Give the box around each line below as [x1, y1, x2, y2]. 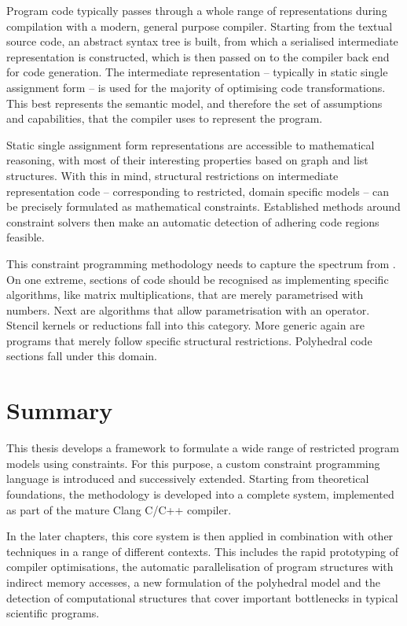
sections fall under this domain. [6, 348, 158, 364]
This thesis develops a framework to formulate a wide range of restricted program [6, 440, 399, 456]
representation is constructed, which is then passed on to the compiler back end [6, 48, 390, 64]
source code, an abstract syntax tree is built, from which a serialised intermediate [6, 33, 398, 50]
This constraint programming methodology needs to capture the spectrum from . [6, 255, 396, 271]
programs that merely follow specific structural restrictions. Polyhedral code [6, 332, 372, 348]
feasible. [6, 229, 45, 245]
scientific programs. [6, 605, 100, 621]
